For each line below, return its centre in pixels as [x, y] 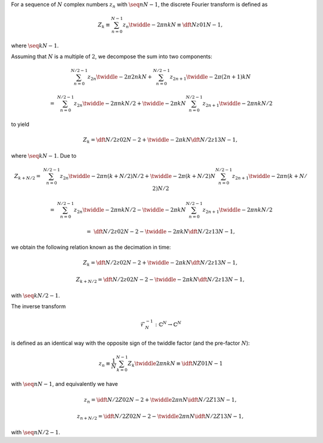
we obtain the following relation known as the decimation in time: [91, 247]
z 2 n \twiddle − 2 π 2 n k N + [120, 78]
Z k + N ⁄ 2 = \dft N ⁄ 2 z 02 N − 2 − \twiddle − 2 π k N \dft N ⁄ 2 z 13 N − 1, [160, 280]
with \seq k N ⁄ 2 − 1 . [36, 295]
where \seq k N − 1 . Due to [44, 155]
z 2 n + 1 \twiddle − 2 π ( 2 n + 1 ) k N [210, 78]
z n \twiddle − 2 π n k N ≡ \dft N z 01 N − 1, [173, 25]
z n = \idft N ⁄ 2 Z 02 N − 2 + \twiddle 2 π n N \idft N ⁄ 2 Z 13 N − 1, [160, 400]
